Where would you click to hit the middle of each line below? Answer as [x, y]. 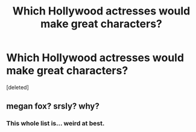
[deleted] [17, 87]
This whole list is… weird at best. [55, 124]
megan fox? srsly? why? [53, 106]
